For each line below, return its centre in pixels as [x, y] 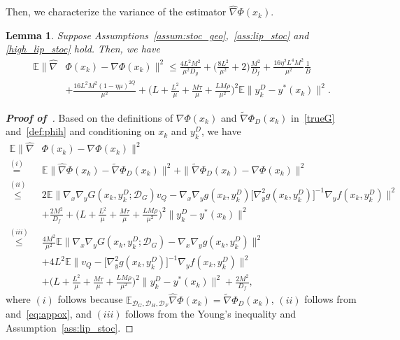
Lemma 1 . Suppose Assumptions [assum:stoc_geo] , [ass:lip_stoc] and [157, 35]
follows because [90, 299]
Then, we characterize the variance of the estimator [116, 12]
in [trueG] [313, 117]
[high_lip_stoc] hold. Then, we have [83, 49]
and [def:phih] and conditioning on [80, 131]
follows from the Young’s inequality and [210, 314]
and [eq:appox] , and [49, 314]
